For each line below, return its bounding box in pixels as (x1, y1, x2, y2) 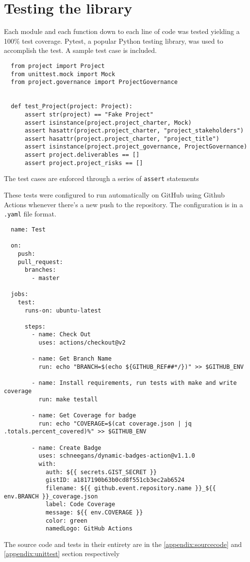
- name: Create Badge (32, 444, 101, 451)
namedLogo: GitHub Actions (45, 525, 133, 532)
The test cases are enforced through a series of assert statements (4, 173, 199, 183)
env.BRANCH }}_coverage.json (4, 493, 98, 500)
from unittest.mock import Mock (11, 70, 116, 78)
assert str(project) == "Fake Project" (24, 111, 153, 118)
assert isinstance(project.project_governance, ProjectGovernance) (24, 143, 248, 150)
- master (32, 274, 60, 281)
